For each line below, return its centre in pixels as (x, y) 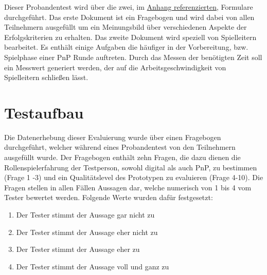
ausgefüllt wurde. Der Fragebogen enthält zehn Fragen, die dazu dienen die (122, 157)
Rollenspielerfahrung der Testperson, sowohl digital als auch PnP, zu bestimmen (131, 167)
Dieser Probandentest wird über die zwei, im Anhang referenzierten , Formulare (129, 7)
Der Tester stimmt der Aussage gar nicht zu (85, 215)
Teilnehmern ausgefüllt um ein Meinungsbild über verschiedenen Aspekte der (126, 27)
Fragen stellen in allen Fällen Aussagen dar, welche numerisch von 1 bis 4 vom (128, 187)
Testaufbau (44, 112)
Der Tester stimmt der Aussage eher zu (78, 249)
